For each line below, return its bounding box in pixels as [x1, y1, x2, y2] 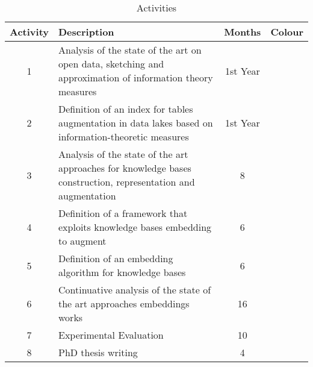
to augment [58, 234, 107, 248]
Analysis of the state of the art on [58, 43, 202, 57]
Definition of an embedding [58, 251, 173, 265]
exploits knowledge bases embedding [58, 220, 212, 234]
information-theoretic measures [58, 130, 189, 143]
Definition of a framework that [58, 206, 188, 220]
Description [58, 25, 114, 39]
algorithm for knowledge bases [58, 265, 186, 279]
